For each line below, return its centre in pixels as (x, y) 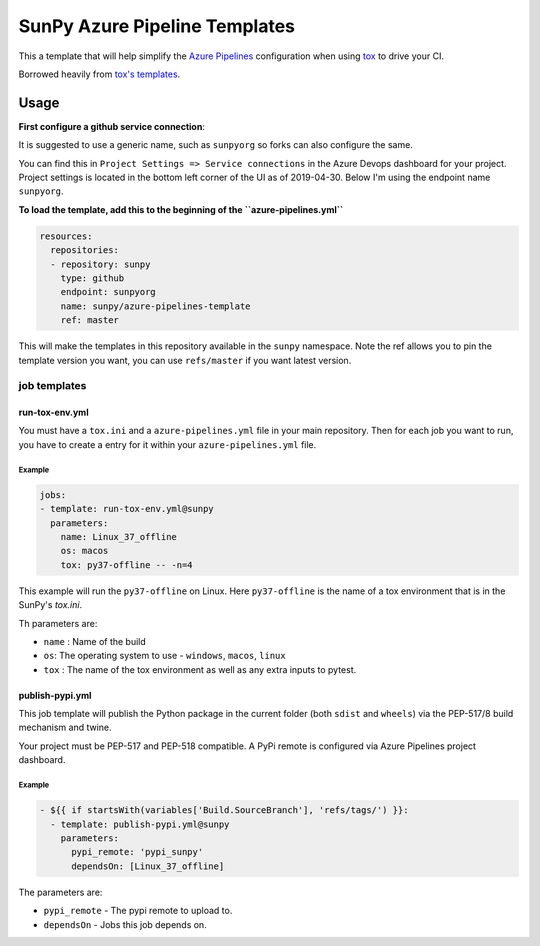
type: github (92, 278)
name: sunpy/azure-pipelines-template (155, 306)
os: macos (84, 551)
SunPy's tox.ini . (50, 605)
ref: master (90, 320)
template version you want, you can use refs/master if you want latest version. (185, 360)
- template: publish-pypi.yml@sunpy (140, 824)
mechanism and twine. (65, 727)
